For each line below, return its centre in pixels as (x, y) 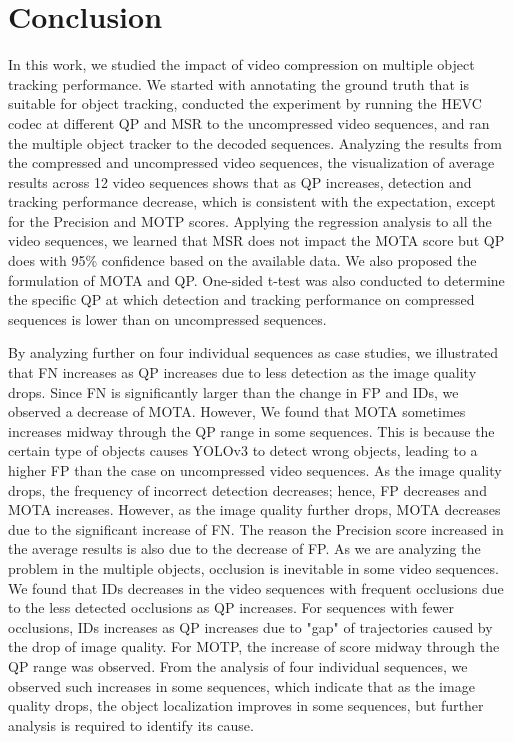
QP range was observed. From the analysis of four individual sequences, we (238, 665)
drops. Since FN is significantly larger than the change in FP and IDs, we (233, 391)
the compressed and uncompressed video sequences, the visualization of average (251, 162)
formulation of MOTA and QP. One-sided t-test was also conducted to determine (256, 279)
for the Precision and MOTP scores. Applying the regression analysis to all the (250, 220)
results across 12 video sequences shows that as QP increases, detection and (240, 181)
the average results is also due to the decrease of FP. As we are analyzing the (244, 548)
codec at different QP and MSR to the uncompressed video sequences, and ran (249, 122)
